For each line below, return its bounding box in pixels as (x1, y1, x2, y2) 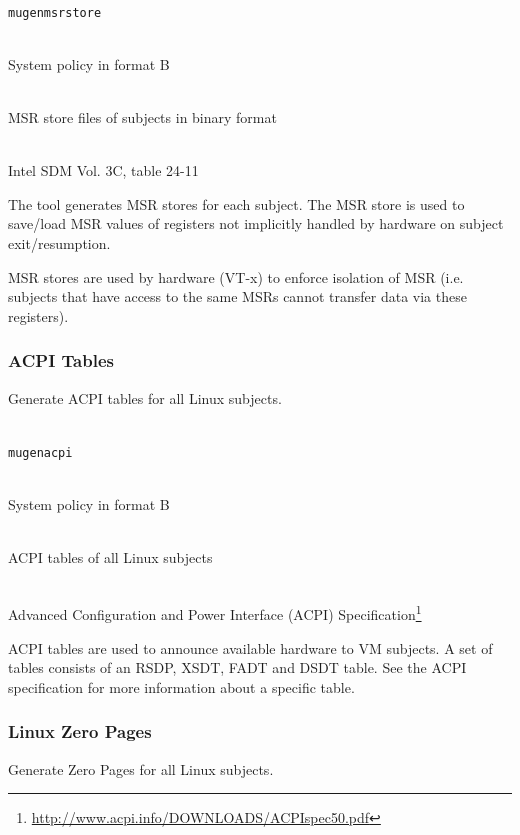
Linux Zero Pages (8, 719, 152, 744)
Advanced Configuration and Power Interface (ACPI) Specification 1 (8, 601, 422, 625)
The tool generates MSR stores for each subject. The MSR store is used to (8, 193, 465, 214)
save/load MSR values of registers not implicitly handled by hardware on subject (8, 213, 504, 234)
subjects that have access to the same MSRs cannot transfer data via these (8, 286, 467, 307)
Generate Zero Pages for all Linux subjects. (8, 758, 274, 779)
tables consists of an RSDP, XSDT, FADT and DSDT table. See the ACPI (8, 657, 467, 678)
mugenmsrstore (8, 5, 102, 20)
